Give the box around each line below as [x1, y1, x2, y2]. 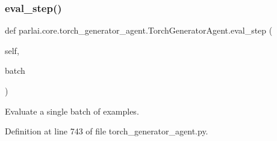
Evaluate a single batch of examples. [5, 104, 139, 117]
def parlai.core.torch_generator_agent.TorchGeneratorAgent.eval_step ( [5, 24, 273, 37]
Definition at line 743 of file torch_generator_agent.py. [5, 125, 208, 137]
